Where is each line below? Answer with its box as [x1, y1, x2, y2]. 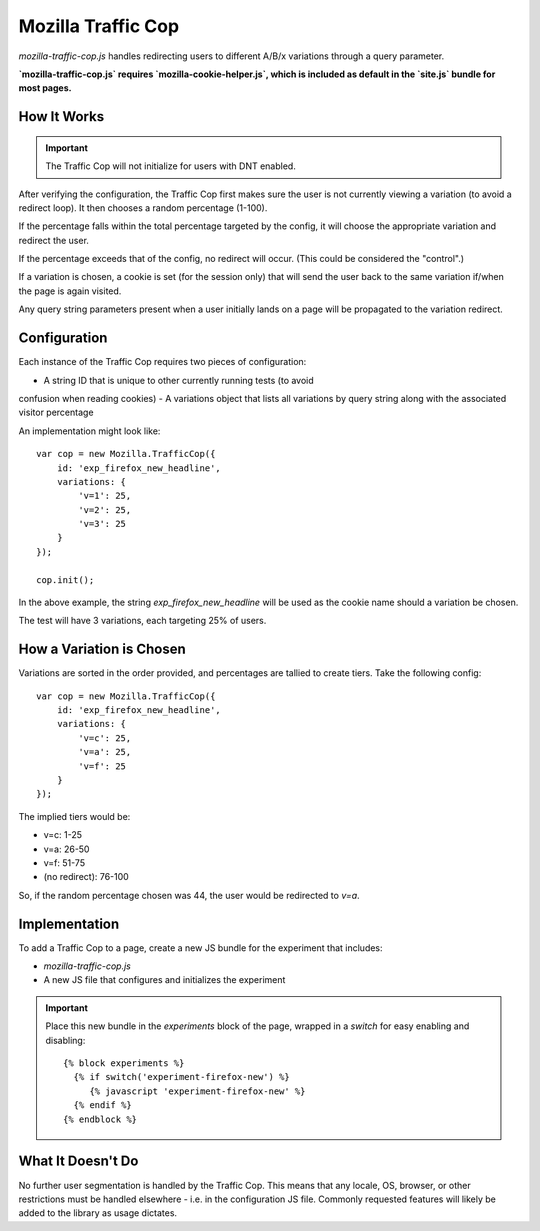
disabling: [45, 1034, 86, 1046]
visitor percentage [18, 406, 94, 419]
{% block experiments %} [63, 1058, 185, 1069]
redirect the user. [18, 234, 90, 246]
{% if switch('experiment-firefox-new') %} [73, 1071, 290, 1083]
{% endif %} [73, 1100, 132, 1111]
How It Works [18, 108, 105, 125]
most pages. [18, 82, 72, 94]
